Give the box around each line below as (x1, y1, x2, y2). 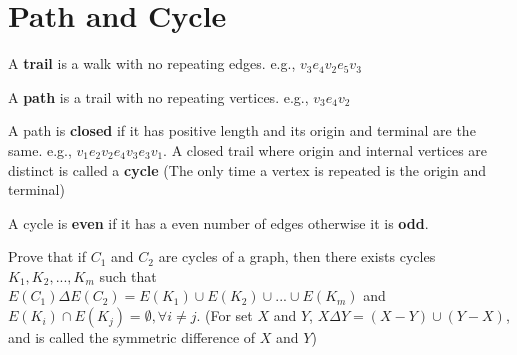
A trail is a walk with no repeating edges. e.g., (8, 53, 296, 74)
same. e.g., (8, 139, 72, 160)
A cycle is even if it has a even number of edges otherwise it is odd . (8, 212, 429, 233)
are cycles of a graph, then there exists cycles (158, 246, 436, 267)
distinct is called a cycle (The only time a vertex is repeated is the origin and (8, 159, 487, 180)
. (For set (196, 305, 253, 326)
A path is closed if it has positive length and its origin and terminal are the (8, 120, 476, 141)
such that (99, 265, 157, 286)
